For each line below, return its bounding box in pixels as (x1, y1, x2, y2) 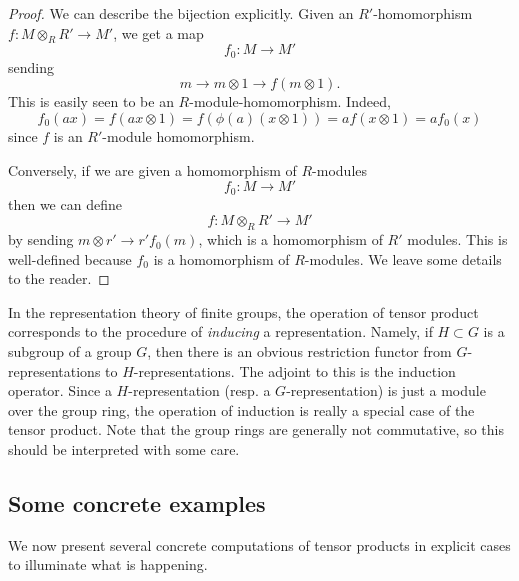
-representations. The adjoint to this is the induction (133, 360, 456, 381)
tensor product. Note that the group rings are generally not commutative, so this (8, 419, 504, 440)
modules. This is (407, 229, 508, 250)
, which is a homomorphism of (198, 229, 383, 250)
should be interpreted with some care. (8, 439, 240, 459)
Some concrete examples (8, 487, 266, 518)
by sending (8, 229, 74, 250)
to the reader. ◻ (8, 268, 110, 289)
